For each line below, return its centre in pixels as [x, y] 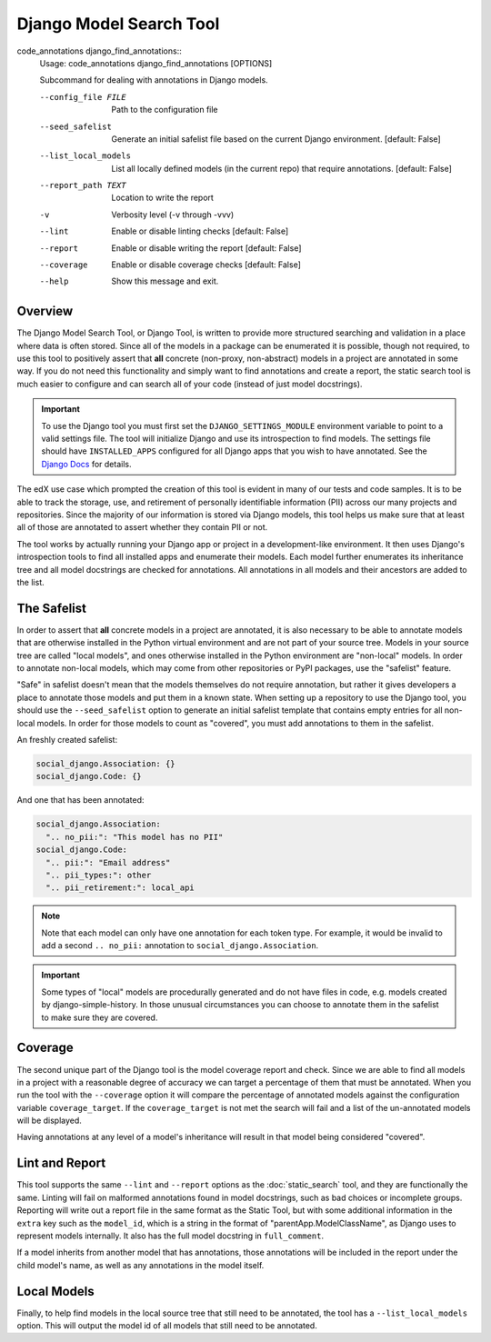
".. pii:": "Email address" [108, 862]
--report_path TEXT [83, 185]
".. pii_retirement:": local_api [120, 888]
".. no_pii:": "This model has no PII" [135, 837]
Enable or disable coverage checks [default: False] [206, 265]
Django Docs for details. [86, 464]
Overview [45, 311]
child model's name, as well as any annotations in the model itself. [140, 1265]
